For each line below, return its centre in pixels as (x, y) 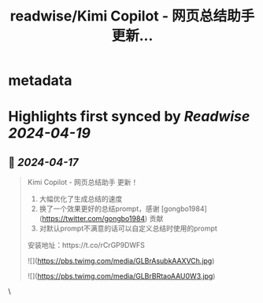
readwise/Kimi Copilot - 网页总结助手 (132, 16)
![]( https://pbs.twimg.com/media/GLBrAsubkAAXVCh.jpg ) (121, 261)
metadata (40, 81)
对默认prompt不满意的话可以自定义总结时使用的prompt (128, 228)
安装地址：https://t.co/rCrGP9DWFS (86, 246)
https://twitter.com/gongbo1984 (94, 219)
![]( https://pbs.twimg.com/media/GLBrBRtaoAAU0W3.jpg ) (121, 276)
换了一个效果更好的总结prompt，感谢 (99, 209)
